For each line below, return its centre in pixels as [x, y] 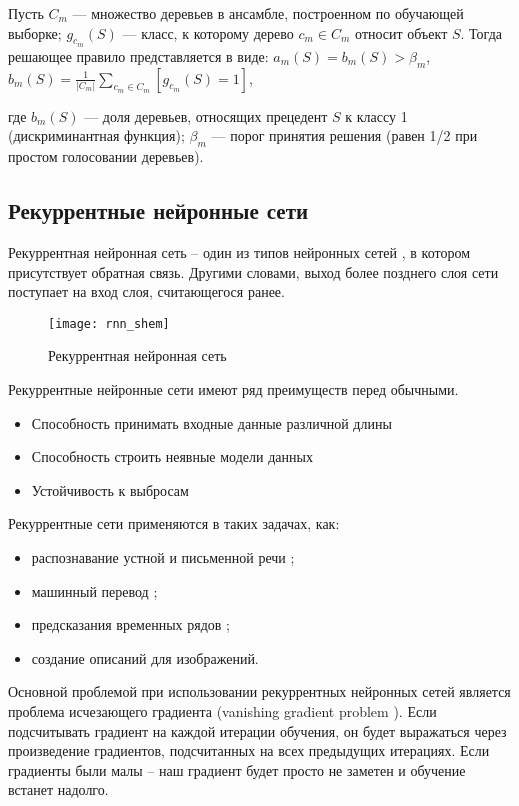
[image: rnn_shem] [109, 323]
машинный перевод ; [94, 590]
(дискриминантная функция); [96, 135]
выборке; [35, 32]
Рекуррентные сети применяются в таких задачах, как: [174, 523]
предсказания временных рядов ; [130, 624]
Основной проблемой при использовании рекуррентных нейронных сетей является [259, 691]
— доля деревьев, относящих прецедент [206, 115]
